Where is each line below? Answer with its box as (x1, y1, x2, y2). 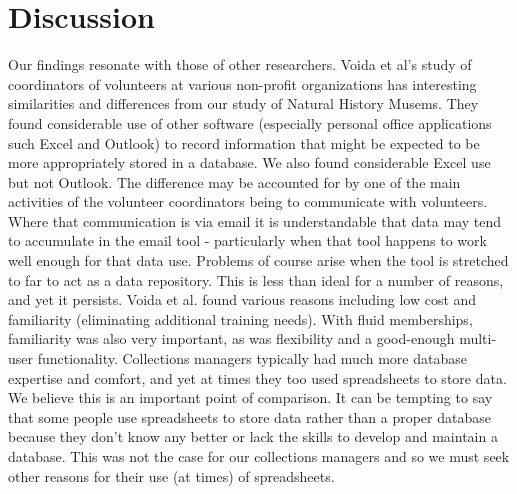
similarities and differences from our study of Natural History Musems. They (8, 93, 479, 114)
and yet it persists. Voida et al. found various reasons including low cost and (8, 289, 477, 310)
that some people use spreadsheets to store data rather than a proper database (8, 406, 491, 427)
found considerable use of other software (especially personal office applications (8, 112, 492, 133)
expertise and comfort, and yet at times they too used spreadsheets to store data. (8, 367, 507, 388)
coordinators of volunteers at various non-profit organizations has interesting (8, 73, 477, 94)
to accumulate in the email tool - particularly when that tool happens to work (8, 230, 487, 251)
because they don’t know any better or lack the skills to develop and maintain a (8, 426, 498, 447)
